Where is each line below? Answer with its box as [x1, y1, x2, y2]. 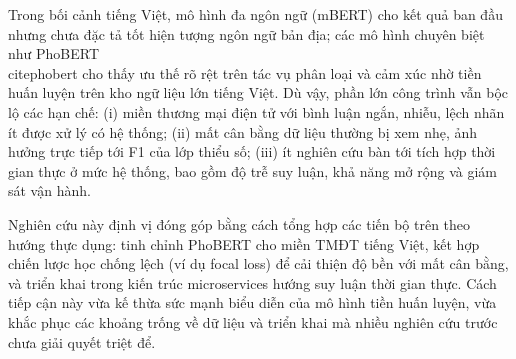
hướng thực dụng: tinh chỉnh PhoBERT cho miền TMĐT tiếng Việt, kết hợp [8, 233, 480, 254]
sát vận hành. [8, 180, 91, 201]
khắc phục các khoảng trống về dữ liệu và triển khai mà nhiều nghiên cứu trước [8, 311, 498, 332]
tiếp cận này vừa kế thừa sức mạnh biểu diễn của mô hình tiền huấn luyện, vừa [8, 292, 497, 313]
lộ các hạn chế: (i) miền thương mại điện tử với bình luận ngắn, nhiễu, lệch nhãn [8, 101, 505, 122]
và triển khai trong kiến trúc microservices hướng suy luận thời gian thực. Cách [8, 272, 497, 293]
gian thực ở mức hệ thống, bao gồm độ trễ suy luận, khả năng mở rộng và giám [8, 160, 497, 181]
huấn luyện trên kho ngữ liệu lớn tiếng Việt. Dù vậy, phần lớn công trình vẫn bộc [8, 82, 509, 103]
